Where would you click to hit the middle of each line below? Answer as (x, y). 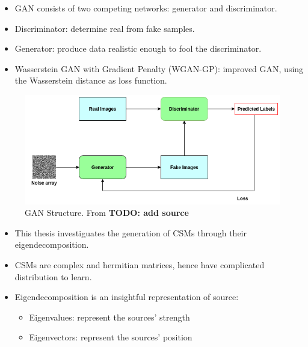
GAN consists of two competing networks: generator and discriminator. (146, 8)
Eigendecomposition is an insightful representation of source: (127, 297)
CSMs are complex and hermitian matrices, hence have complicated (140, 264)
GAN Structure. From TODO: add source (107, 213)
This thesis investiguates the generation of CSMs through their (131, 232)
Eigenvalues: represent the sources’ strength (109, 317)
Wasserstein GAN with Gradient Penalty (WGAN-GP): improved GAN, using (159, 68)
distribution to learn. (53, 276)
